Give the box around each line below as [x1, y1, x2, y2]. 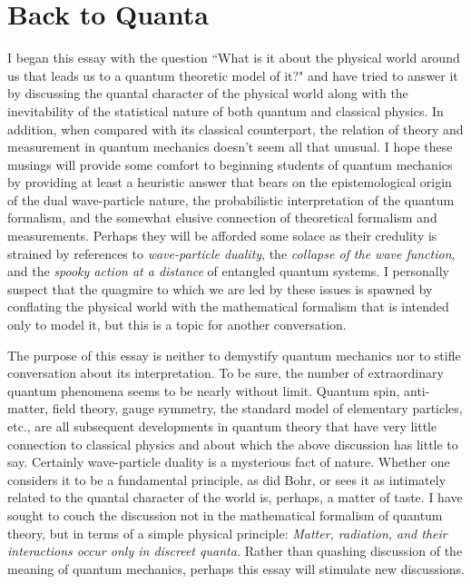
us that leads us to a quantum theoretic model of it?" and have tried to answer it [7, 65, 458, 84]
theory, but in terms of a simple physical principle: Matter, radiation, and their [7, 523, 447, 542]
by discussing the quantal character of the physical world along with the [7, 84, 408, 103]
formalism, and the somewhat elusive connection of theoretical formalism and [7, 208, 437, 227]
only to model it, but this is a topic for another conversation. [7, 315, 347, 334]
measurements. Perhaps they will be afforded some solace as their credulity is [7, 226, 437, 245]
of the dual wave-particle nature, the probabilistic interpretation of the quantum [7, 190, 455, 209]
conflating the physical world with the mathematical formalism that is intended [7, 297, 449, 316]
